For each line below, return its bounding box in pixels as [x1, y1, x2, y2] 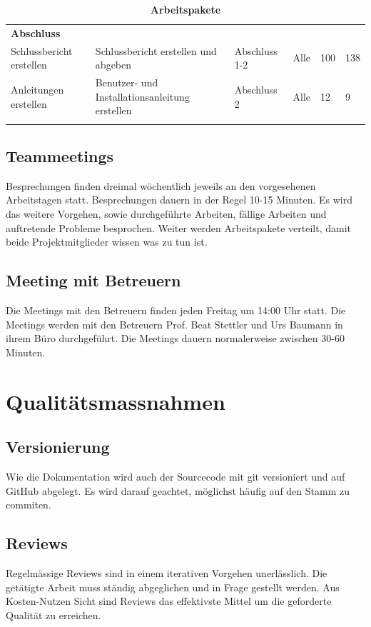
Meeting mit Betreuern [6, 269, 181, 291]
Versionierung [6, 436, 110, 458]
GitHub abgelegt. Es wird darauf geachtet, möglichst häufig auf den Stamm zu [6, 483, 350, 498]
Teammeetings [6, 145, 114, 167]
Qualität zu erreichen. [6, 607, 101, 622]
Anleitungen [11, 81, 64, 96]
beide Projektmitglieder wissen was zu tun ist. [6, 234, 208, 249]
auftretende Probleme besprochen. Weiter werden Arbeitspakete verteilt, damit [6, 220, 352, 235]
